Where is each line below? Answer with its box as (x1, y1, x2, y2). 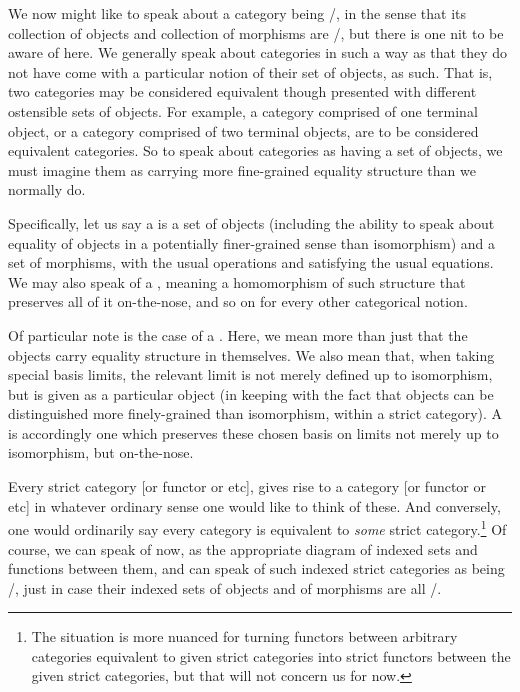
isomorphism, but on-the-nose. (8, 442, 194, 463)
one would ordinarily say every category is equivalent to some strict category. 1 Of (8, 516, 507, 539)
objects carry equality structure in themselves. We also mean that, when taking (8, 344, 495, 365)
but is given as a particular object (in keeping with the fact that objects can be (8, 383, 494, 404)
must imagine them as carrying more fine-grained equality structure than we (8, 159, 476, 180)
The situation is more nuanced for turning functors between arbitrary (31, 626, 458, 647)
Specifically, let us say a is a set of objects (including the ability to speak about (8, 212, 495, 233)
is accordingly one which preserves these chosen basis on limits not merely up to (8, 422, 499, 443)
